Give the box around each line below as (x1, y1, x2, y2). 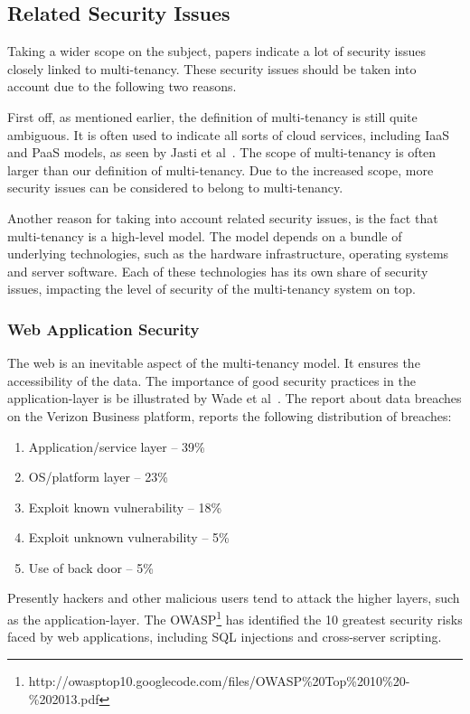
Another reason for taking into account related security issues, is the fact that (7, 208, 438, 227)
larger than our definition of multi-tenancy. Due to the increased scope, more (7, 160, 434, 179)
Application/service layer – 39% (28, 437, 205, 456)
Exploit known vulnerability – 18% (28, 497, 222, 516)
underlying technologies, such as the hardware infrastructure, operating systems (7, 244, 449, 263)
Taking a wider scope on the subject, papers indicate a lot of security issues (7, 42, 427, 61)
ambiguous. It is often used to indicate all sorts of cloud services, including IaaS (7, 125, 450, 144)
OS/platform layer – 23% (28, 467, 168, 486)
